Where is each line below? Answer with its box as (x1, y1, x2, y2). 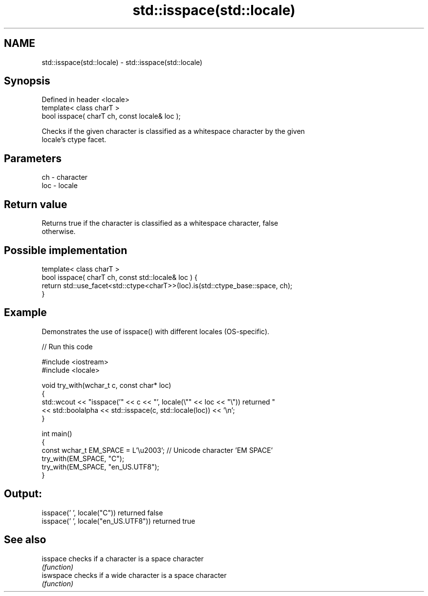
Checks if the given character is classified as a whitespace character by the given (42, 127, 305, 136)
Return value (4, 198, 67, 211)
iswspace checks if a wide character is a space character (42, 571, 227, 579)
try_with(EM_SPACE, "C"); (42, 454, 125, 463)
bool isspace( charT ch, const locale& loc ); (42, 112, 181, 121)
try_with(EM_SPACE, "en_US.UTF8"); (42, 462, 159, 471)
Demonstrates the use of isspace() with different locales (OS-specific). (42, 327, 270, 336)
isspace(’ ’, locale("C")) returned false (42, 508, 163, 517)
